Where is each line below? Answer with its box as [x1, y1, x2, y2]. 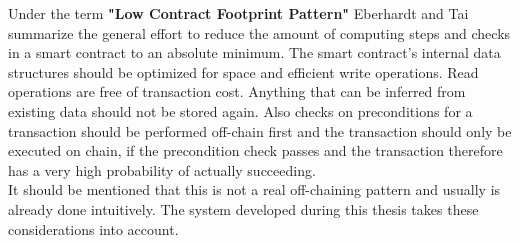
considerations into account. [8, 218, 179, 239]
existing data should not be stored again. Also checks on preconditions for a [8, 100, 473, 121]
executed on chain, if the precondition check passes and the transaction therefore [8, 140, 503, 161]
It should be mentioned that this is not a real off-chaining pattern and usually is [8, 179, 501, 200]
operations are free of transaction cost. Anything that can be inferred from [8, 81, 466, 102]
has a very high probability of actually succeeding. [8, 159, 316, 180]
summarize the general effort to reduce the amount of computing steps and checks [8, 22, 511, 43]
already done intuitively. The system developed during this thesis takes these [8, 198, 479, 219]
